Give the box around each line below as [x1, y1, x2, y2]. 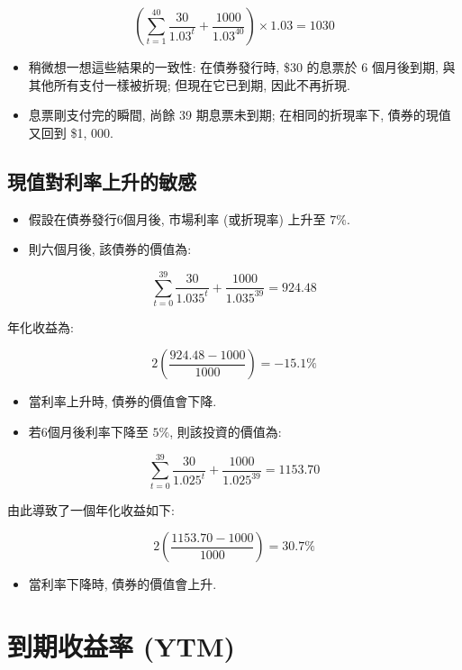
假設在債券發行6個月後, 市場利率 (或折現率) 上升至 [28, 209, 326, 228]
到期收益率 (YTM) [7, 628, 236, 665]
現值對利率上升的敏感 [7, 167, 196, 195]
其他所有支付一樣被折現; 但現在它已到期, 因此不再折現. [28, 75, 350, 94]
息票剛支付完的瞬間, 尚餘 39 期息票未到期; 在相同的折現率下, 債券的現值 [28, 105, 451, 124]
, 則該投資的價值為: [169, 422, 282, 441]
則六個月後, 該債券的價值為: [28, 240, 192, 258]
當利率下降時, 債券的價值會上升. [28, 575, 217, 593]
